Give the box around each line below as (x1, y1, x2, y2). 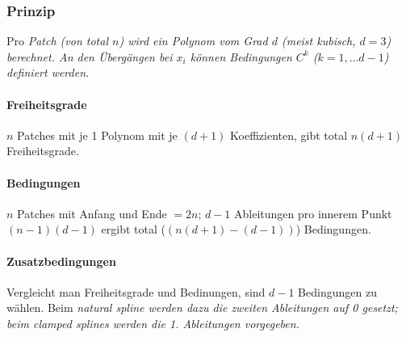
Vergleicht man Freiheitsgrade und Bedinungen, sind (6, 283, 266, 300)
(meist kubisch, (281, 32, 356, 49)
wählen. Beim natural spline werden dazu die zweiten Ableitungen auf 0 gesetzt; (6, 299, 398, 316)
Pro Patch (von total (6, 32, 108, 49)
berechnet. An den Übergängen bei (6, 48, 173, 65)
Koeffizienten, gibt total (230, 126, 348, 143)
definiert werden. (6, 64, 90, 81)
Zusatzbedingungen (6, 252, 116, 269)
